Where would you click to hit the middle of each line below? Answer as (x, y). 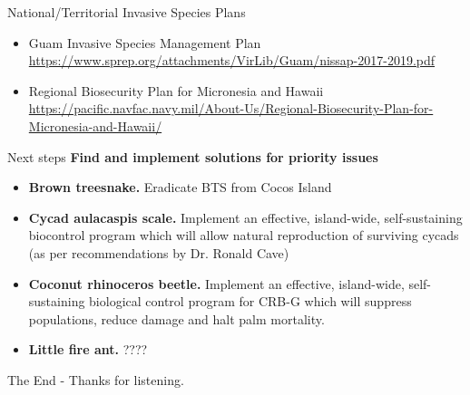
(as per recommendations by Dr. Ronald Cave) (159, 252)
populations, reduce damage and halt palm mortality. (176, 318)
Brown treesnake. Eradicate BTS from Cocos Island (180, 187)
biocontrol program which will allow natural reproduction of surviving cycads (244, 235)
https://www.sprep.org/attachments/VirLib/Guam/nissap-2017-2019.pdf (232, 60)
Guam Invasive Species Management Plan (145, 42)
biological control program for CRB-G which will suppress (250, 301)
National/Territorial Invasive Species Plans (127, 12)
